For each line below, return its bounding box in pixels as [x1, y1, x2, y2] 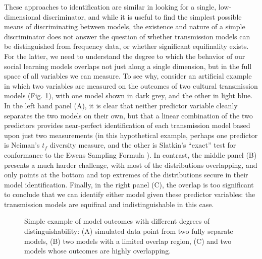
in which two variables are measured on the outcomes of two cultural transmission [4, 80, 258, 91]
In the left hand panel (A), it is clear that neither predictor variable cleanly [4, 100, 238, 110]
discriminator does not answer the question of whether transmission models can [4, 31, 250, 41]
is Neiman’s [4, 140, 40, 150]
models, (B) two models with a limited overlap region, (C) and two [24, 235, 232, 246]
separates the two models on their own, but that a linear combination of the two [4, 110, 253, 120]
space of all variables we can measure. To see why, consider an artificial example [4, 71, 252, 81]
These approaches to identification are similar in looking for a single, [4, 2, 217, 12]
